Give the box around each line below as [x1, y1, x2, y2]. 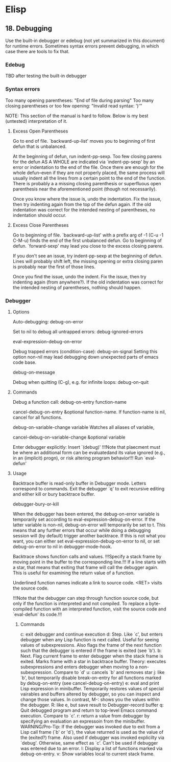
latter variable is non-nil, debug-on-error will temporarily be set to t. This [12, 521, 166, 528]
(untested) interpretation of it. [5, 118, 68, 124]
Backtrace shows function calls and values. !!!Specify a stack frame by [12, 553, 162, 559]
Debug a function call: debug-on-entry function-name [12, 399, 127, 405]
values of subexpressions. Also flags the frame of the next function [20, 642, 162, 648]
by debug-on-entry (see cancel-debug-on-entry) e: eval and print [20, 680, 159, 686]
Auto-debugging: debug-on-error [12, 318, 84, 324]
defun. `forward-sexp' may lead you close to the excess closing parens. [12, 243, 164, 249]
